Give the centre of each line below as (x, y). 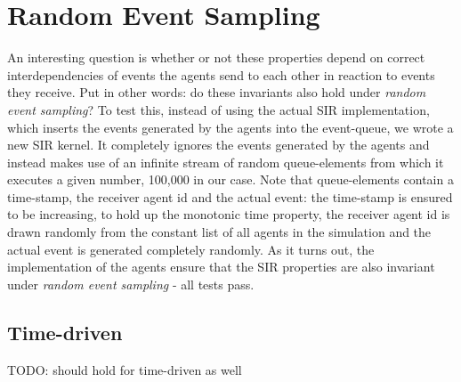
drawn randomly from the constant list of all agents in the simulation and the (219, 232)
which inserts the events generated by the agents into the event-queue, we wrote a (230, 127)
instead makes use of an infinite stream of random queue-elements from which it (226, 162)
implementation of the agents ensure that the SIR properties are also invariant (221, 267)
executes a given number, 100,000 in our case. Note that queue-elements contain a (230, 179)
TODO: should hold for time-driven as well (125, 369)
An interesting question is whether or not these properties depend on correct (216, 57)
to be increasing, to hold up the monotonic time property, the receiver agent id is (229, 214)
